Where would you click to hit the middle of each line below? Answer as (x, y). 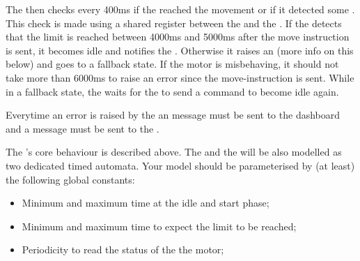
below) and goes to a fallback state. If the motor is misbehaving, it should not (172, 64)
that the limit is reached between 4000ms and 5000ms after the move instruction (178, 37)
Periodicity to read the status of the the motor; (123, 249)
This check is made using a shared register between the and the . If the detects (174, 23)
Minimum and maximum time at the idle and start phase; (146, 203)
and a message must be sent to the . (83, 128)
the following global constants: (70, 179)
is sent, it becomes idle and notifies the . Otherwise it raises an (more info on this (180, 50)
